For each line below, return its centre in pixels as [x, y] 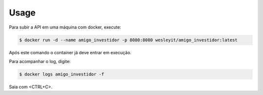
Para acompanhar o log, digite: [40, 61]
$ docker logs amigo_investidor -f [62, 74]
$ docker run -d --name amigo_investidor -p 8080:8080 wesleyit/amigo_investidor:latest [129, 40]
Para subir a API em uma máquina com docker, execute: [65, 27]
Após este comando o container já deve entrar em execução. [70, 52]
